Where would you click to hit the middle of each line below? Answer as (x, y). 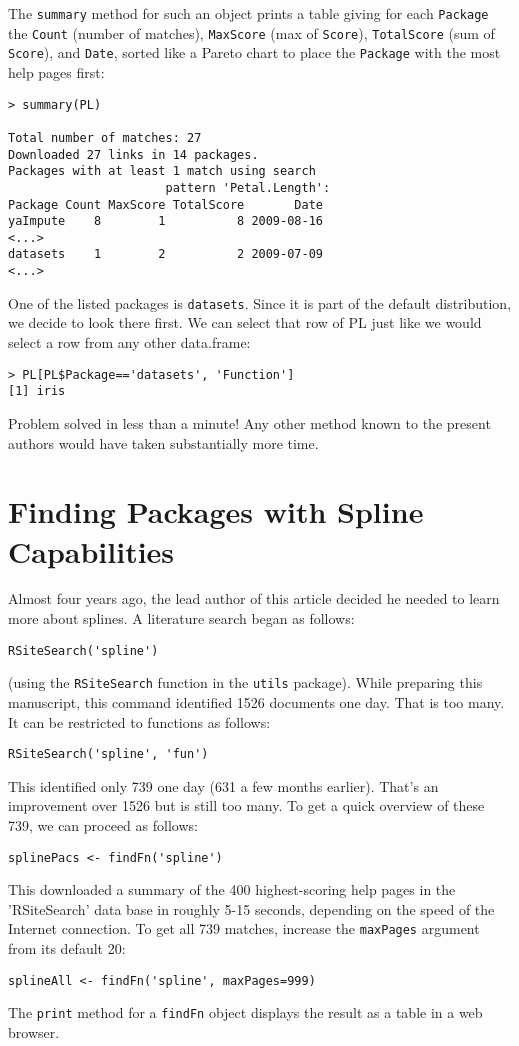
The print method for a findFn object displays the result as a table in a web (245, 1012)
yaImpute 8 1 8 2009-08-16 (165, 221)
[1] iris (37, 391)
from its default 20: (67, 948)
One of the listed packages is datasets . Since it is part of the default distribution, (260, 302)
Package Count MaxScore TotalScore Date (165, 204)
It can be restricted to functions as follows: (139, 721)
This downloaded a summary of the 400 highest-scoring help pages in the (232, 889)
